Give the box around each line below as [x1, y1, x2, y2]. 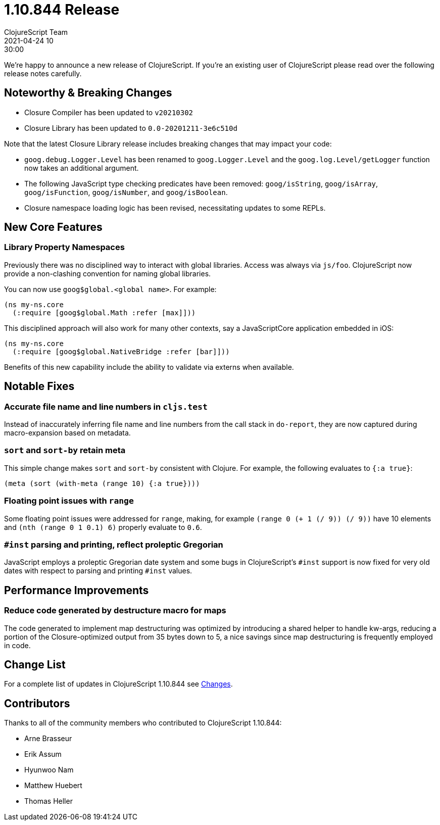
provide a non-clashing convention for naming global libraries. [4, 269, 211, 278]
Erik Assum [24, 750, 62, 759]
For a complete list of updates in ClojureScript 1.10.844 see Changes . [4, 680, 233, 689]
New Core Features [4, 221, 103, 234]
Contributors [4, 697, 70, 710]
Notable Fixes [4, 380, 75, 393]
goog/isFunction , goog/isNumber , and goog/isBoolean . [24, 187, 228, 197]
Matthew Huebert [24, 781, 82, 790]
